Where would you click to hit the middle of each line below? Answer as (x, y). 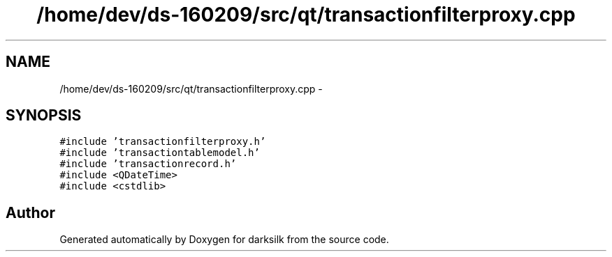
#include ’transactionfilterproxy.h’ (163, 142)
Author (30, 212)
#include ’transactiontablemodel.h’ (160, 153)
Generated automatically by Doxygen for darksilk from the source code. (224, 240)
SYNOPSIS (44, 116)
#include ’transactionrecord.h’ (148, 164)
